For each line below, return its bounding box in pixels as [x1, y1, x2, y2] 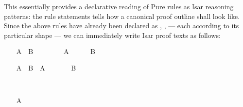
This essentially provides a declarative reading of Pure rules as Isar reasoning [4, 1, 234, 11]
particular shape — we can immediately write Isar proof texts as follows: [4, 30, 221, 40]
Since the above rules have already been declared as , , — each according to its [4, 20, 239, 31]
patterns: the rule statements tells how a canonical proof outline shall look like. [4, 11, 240, 21]
